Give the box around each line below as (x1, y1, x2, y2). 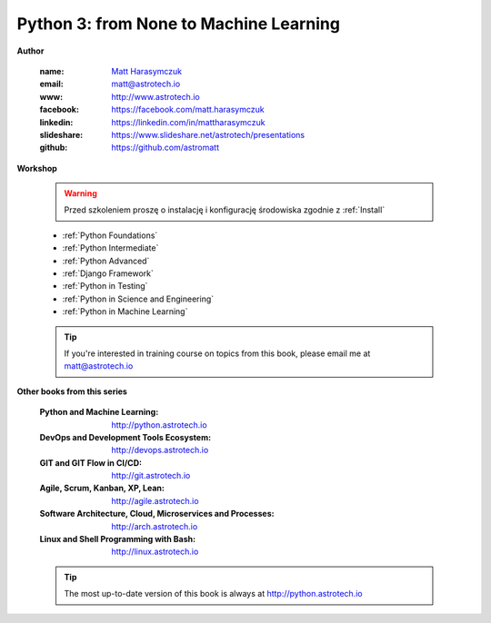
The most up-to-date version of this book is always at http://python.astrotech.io (64, 588, 363, 599)
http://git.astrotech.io (111, 470, 191, 481)
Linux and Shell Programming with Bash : (39, 534, 195, 545)
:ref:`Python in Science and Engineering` (62, 293, 215, 304)
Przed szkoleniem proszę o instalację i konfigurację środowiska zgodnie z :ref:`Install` (64, 204, 386, 215)
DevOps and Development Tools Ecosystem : (39, 431, 212, 442)
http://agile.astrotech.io (111, 495, 199, 506)
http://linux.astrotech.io (111, 546, 199, 558)
